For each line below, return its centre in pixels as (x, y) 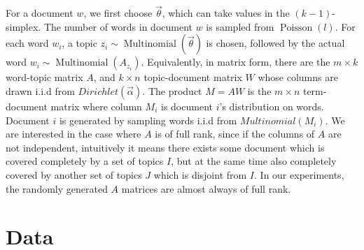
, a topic (79, 43)
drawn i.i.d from (40, 91)
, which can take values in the (226, 13)
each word (27, 43)
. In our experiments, (299, 174)
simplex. (23, 26)
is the (259, 91)
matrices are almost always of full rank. (206, 188)
